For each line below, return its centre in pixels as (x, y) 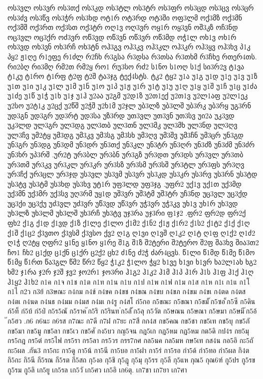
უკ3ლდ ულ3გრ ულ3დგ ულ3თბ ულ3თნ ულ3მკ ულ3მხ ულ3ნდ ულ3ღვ (123, 125)
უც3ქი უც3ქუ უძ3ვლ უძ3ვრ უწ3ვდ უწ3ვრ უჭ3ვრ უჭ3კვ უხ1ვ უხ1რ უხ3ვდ (123, 203)
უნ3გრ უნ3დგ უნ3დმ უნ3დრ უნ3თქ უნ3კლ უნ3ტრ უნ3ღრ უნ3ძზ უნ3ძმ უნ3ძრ (131, 145)
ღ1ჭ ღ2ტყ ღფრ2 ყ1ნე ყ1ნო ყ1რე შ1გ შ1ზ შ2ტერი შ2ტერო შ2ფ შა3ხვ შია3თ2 (133, 242)
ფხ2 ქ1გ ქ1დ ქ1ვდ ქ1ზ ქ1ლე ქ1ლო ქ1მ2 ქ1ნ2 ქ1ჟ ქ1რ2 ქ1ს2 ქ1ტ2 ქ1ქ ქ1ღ (129, 223)
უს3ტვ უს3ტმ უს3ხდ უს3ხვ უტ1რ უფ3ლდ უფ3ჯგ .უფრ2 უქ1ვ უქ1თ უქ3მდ (125, 184)
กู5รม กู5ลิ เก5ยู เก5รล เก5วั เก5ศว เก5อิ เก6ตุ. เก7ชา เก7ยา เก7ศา (97, 369)
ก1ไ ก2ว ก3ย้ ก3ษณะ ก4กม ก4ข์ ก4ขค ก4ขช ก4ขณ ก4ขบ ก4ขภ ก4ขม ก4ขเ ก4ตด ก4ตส (127, 291)
